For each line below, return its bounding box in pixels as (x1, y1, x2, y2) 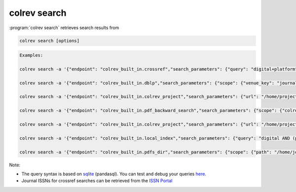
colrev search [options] (19, 38, 80, 43)
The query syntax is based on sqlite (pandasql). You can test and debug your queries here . (21, 171, 207, 177)
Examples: (19, 52, 43, 58)
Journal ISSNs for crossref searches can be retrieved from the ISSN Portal (21, 178, 173, 184)
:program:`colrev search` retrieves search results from (9, 25, 119, 31)
